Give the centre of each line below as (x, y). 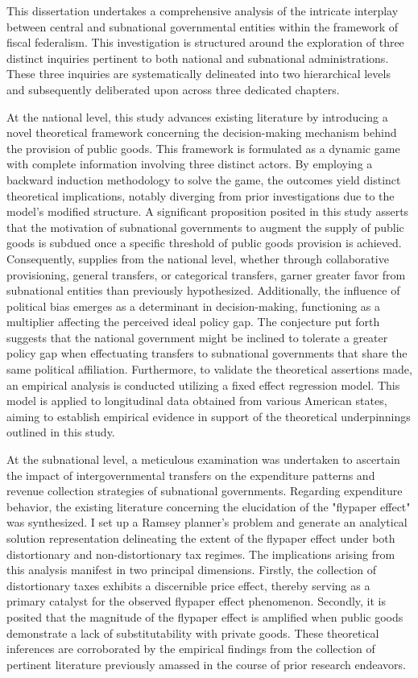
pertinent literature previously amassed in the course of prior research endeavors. (206, 664)
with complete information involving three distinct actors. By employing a (190, 164)
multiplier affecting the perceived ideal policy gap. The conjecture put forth (193, 322)
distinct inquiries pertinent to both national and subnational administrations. (198, 58)
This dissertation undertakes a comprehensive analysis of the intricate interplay (203, 10)
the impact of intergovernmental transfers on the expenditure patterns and (191, 475)
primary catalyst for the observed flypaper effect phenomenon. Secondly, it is (197, 601)
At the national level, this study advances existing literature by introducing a (197, 116)
